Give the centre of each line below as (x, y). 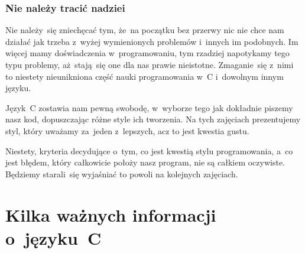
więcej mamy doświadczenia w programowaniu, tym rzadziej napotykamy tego (147, 53)
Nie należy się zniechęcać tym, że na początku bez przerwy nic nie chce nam (145, 30)
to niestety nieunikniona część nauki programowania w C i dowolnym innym (145, 76)
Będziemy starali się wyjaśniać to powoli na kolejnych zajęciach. (122, 173)
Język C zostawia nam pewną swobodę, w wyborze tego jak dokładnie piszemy (149, 107)
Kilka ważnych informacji (111, 214)
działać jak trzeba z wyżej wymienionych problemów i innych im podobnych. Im (152, 41)
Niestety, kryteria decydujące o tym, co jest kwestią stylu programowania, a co (149, 150)
